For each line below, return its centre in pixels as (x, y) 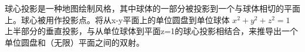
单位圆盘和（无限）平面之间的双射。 (74, 42)
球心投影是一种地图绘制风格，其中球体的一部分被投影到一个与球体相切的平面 (152, 8)
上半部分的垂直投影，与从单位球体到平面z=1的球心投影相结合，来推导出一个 (152, 31)
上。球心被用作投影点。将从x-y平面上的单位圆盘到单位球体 (117, 19)
